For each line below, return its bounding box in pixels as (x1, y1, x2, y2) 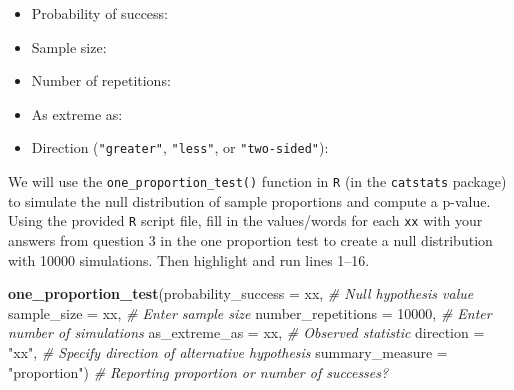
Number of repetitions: (31, 70, 171, 91)
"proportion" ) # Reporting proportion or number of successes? (8, 361, 389, 382)
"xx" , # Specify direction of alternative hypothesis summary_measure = (8, 341, 448, 362)
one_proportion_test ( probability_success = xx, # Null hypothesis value (8, 283, 474, 304)
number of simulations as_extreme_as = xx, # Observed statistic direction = (8, 322, 485, 343)
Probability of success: (31, 3, 168, 23)
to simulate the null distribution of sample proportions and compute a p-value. (8, 190, 491, 211)
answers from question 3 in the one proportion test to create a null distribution (8, 229, 493, 250)
